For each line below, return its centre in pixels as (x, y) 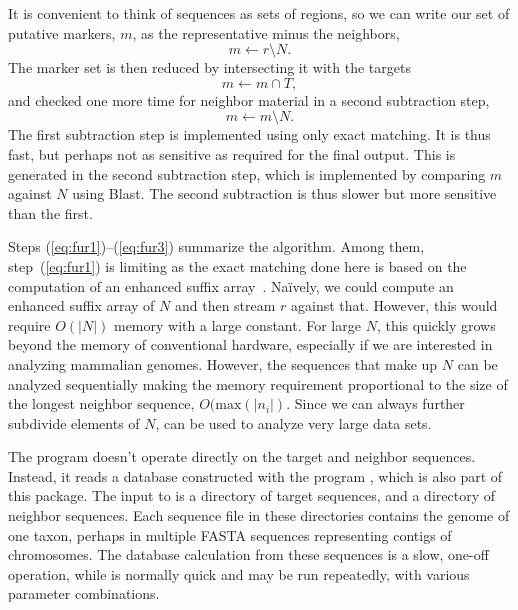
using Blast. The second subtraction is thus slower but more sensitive (284, 193)
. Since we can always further (375, 403)
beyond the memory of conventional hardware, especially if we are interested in (250, 344)
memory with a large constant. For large (237, 324)
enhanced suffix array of (81, 305)
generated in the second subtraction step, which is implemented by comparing (247, 173)
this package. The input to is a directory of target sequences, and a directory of (251, 495)
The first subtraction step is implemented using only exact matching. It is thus (249, 134)
